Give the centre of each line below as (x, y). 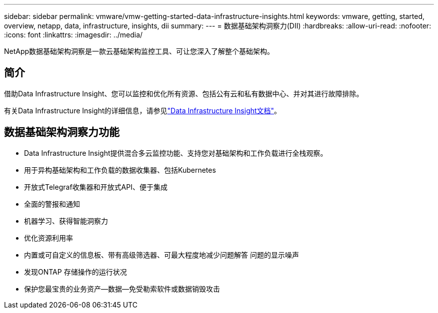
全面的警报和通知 (52, 204)
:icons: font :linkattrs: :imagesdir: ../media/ (73, 35)
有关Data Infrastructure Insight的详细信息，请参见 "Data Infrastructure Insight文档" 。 (143, 110)
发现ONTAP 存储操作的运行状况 (75, 272)
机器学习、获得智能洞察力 (66, 221)
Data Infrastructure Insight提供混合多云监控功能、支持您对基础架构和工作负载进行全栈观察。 (176, 153)
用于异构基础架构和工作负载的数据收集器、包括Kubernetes (120, 170)
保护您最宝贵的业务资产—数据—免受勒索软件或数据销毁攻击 (122, 289)
